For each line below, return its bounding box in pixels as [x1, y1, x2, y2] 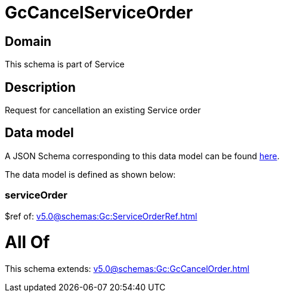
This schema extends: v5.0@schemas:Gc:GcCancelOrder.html [5, 264, 249, 274]
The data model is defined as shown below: [5, 169, 176, 180]
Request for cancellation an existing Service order [5, 105, 201, 116]
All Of [5, 232, 50, 253]
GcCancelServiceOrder [5, 2, 193, 23]
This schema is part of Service [5, 59, 125, 70]
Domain [5, 33, 52, 49]
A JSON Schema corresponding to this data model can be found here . [5, 150, 280, 161]
